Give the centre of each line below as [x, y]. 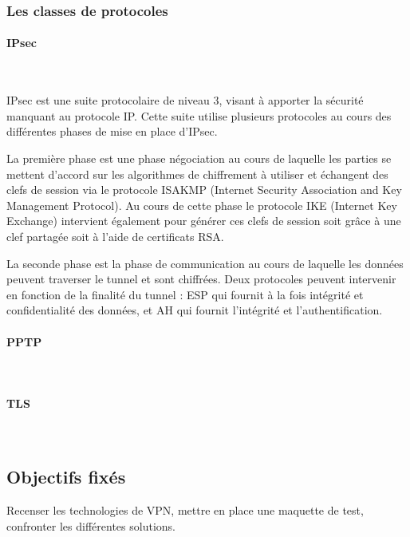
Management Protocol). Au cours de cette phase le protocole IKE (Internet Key [202, 205]
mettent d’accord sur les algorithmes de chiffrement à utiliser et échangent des [197, 174]
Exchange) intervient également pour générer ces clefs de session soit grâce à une [204, 221]
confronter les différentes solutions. [91, 525]
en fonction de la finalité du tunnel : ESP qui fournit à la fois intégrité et [185, 294]
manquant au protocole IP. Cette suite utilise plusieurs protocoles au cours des [199, 115]
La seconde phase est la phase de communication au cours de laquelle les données [205, 263]
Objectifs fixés [66, 477]
